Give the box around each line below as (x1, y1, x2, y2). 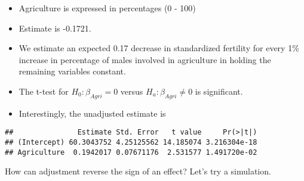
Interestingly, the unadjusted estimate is (19, 107, 166, 119)
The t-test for (19, 85, 69, 97)
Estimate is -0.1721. (19, 21, 91, 34)
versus (120, 85, 143, 97)
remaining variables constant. (19, 65, 126, 77)
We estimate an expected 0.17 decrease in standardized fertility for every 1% (19, 42, 299, 54)
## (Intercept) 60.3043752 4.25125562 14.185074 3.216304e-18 (5, 138, 257, 147)
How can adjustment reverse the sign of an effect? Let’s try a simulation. (5, 165, 271, 177)
